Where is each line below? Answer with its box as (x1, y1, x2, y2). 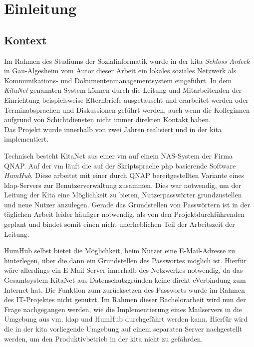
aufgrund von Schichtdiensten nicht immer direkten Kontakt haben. (4, 114, 211, 125)
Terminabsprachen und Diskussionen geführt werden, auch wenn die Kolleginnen (4, 104, 250, 115)
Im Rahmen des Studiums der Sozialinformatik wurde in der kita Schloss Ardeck (4, 55, 250, 66)
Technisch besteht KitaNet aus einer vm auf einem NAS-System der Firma (4, 150, 233, 161)
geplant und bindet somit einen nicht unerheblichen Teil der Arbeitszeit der (4, 219, 235, 229)
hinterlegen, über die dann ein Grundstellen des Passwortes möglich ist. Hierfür (4, 255, 247, 265)
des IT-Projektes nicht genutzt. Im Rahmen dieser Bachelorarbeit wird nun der (4, 294, 246, 305)
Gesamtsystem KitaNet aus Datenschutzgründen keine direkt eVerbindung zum (4, 275, 246, 285)
